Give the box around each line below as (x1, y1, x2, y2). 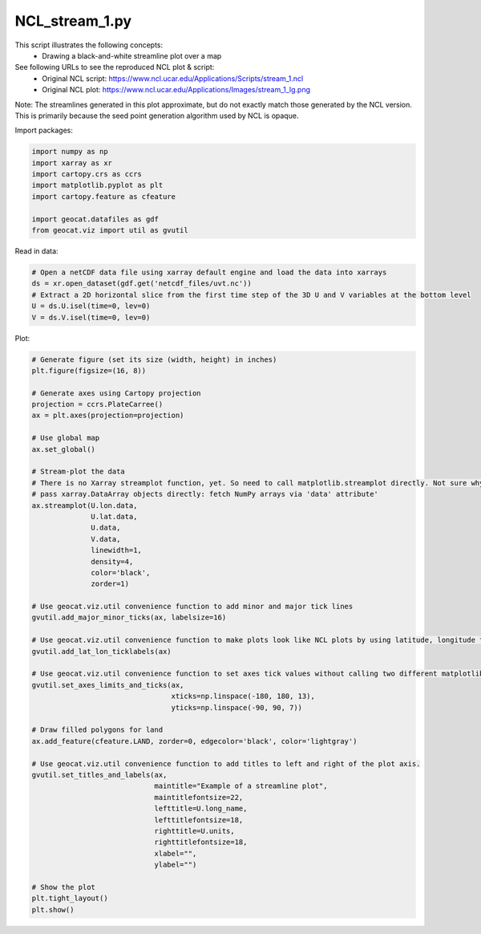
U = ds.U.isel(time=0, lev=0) (31, 302, 151, 311)
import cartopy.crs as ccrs (31, 169, 142, 179)
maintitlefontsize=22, (154, 793, 244, 802)
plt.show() (31, 905, 75, 914)
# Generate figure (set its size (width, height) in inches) (31, 355, 277, 364)
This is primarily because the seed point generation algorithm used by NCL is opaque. (14, 111, 299, 120)
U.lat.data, (91, 512, 138, 521)
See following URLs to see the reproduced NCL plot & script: (14, 63, 215, 72)
